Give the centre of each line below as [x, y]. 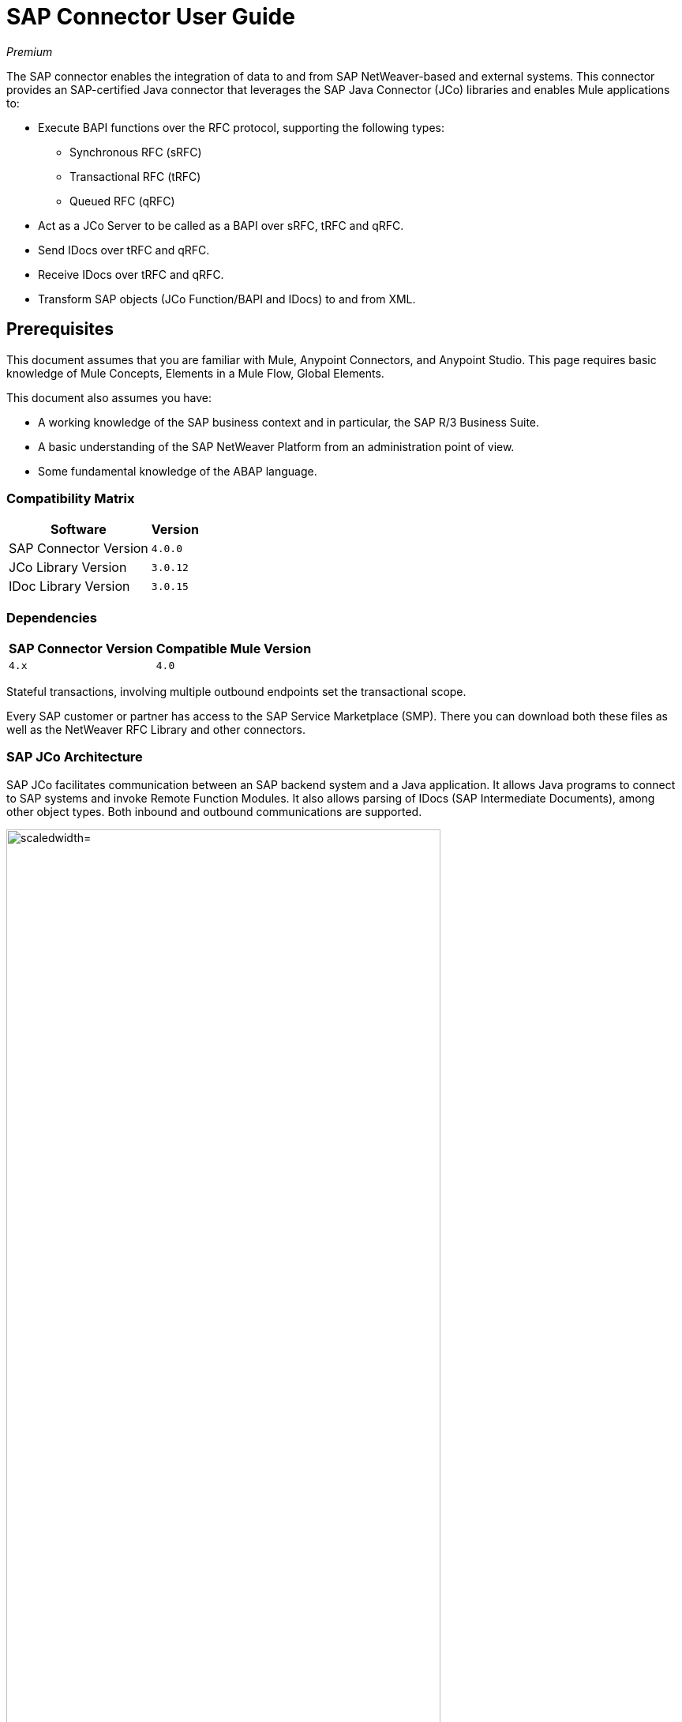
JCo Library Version [68, 568]
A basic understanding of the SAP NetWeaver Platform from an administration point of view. [276, 446]
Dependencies [52, 617]
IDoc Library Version [69, 587]
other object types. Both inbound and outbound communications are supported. [214, 811]
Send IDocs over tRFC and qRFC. [124, 250]
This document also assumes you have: [109, 397]
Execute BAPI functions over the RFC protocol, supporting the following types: [241, 127]
